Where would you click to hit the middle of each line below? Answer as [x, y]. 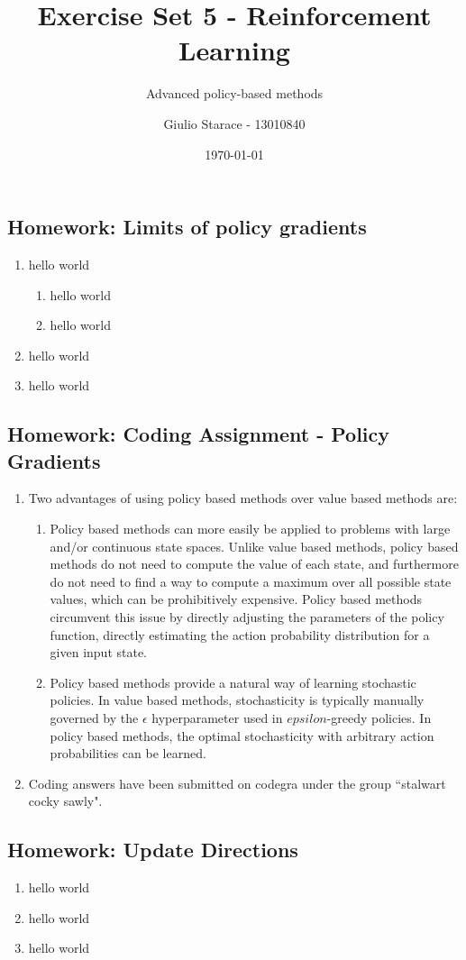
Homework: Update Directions [153, 850]
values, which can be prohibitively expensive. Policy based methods [236, 599]
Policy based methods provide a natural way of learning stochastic [233, 682]
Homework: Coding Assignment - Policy [199, 434]
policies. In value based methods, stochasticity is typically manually [237, 700]
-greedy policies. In [379, 718]
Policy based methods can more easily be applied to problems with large [250, 529]
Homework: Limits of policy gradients [187, 227]
